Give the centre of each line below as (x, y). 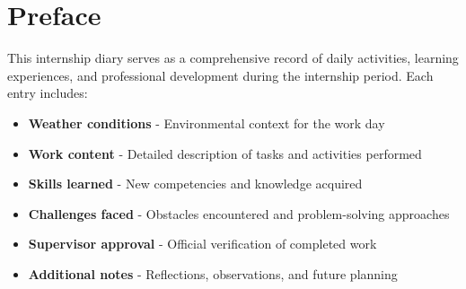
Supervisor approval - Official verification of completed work (202, 244)
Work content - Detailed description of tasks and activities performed (225, 153)
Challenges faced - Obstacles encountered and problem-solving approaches (239, 213)
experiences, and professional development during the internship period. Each (220, 75)
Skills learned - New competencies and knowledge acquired (195, 184)
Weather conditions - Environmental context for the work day (207, 123)
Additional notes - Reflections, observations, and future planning (213, 273)
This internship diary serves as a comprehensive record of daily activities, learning (233, 58)
